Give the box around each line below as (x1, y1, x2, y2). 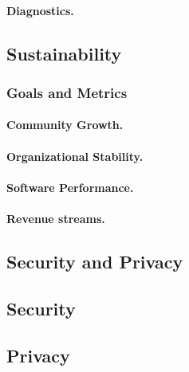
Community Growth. (6, 116, 124, 133)
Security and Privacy (6, 249, 183, 273)
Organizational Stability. (6, 147, 144, 164)
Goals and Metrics (6, 82, 128, 102)
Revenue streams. (6, 209, 105, 226)
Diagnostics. (6, 2, 74, 18)
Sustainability (6, 41, 122, 65)
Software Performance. (6, 178, 134, 195)
